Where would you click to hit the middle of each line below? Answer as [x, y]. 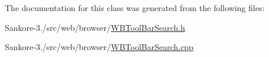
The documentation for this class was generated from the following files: [135, 8]
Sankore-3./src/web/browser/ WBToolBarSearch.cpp [99, 47]
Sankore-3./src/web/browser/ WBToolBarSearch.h [95, 27]
